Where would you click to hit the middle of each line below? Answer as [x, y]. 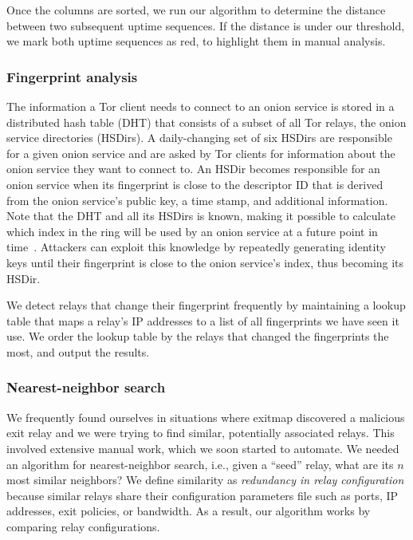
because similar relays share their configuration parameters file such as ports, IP [203, 495]
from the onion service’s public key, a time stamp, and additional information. [197, 200]
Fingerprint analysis [72, 76]
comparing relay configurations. [83, 526]
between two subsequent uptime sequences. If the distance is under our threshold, [206, 25]
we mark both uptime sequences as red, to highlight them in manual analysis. [196, 41]
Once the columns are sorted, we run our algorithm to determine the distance [196, 10]
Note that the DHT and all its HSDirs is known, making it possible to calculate [201, 216]
